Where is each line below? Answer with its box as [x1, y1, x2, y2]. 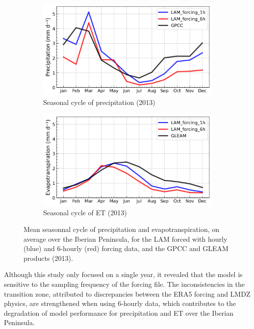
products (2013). [24, 253, 73, 263]
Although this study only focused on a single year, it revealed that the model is [4, 269, 243, 279]
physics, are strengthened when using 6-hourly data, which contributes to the [4, 298, 236, 308]
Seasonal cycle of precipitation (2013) [43, 97, 155, 107]
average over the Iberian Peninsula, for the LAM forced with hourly [24, 233, 228, 244]
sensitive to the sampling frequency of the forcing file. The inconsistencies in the [4, 278, 245, 289]
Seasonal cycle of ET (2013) [43, 207, 127, 218]
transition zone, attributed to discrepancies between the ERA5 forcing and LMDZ [4, 288, 251, 299]
